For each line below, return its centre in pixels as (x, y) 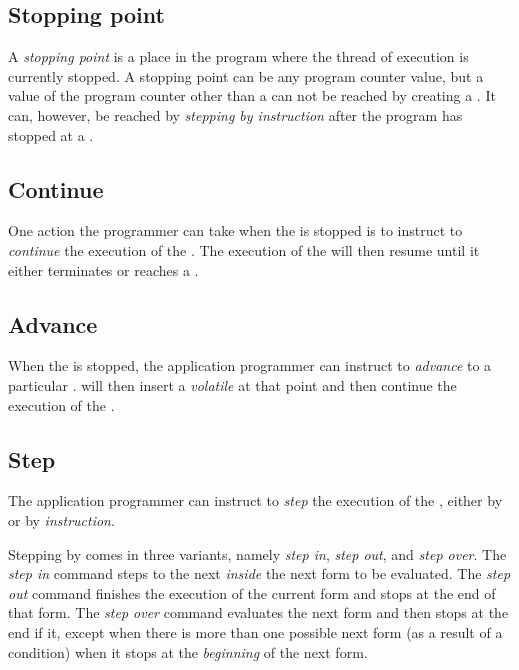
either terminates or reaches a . (103, 269)
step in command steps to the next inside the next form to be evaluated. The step (259, 573)
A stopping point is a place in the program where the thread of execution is (238, 56)
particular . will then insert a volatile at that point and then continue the (232, 384)
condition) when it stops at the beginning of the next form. (188, 651)
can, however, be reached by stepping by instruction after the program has (235, 114)
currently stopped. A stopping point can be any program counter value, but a (246, 75)
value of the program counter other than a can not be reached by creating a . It (252, 95)
